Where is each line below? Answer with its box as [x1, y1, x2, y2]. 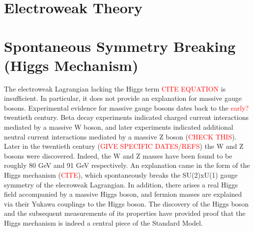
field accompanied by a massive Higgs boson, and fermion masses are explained [4, 189, 242, 199]
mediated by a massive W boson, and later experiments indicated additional [4, 122, 233, 132]
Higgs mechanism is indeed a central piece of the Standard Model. [4, 218, 203, 228]
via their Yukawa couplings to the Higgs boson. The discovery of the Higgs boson [4, 198, 249, 208]
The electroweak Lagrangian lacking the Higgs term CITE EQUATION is [4, 83, 226, 93]
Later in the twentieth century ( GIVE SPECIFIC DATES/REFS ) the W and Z [4, 141, 244, 151]
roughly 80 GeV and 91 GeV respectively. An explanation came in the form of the [4, 160, 250, 170]
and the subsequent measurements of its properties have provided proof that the [4, 208, 246, 218]
